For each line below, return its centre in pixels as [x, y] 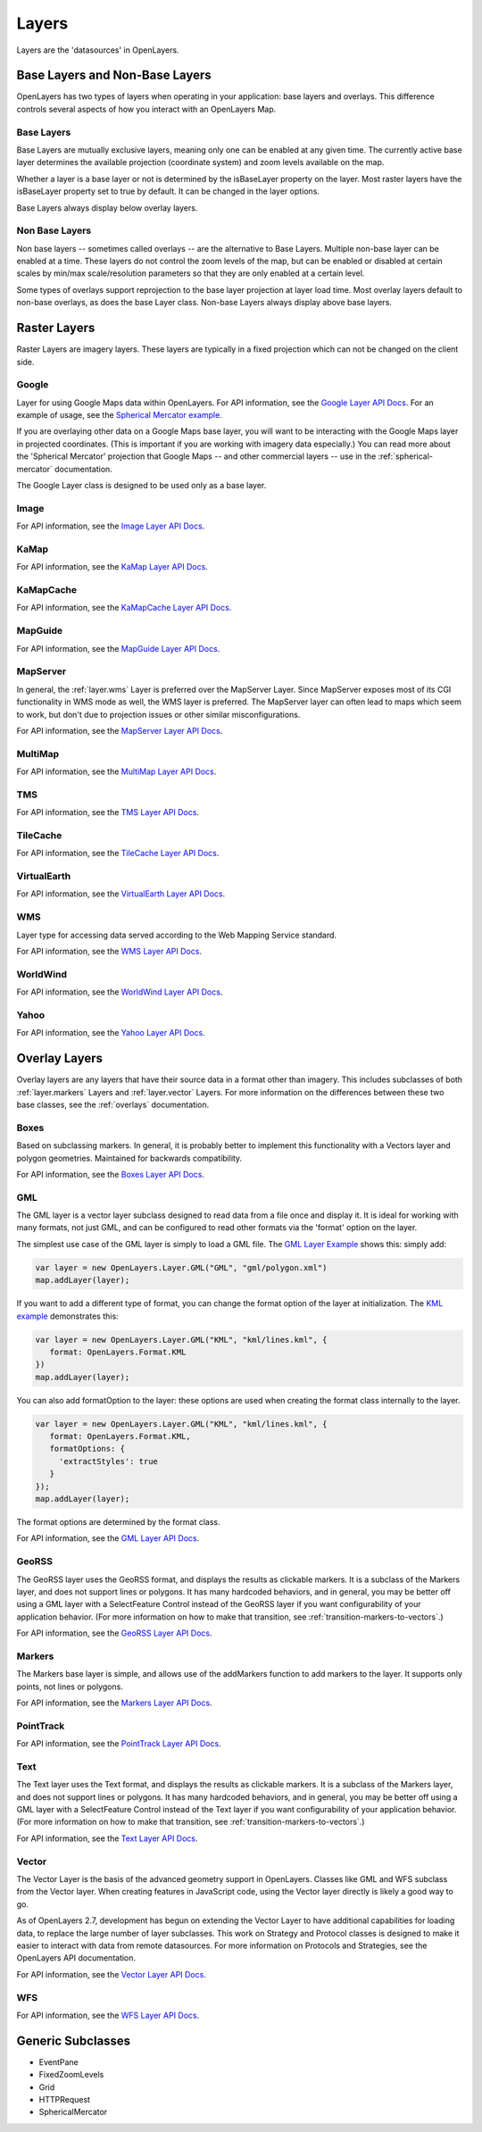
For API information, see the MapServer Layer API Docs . [120, 730]
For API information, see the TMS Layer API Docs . [108, 812]
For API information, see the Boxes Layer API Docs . [111, 1174]
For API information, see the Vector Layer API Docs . [112, 1974]
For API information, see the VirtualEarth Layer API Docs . [121, 894]
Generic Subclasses [74, 2040]
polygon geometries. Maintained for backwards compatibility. [129, 1158]
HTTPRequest [65, 2099]
